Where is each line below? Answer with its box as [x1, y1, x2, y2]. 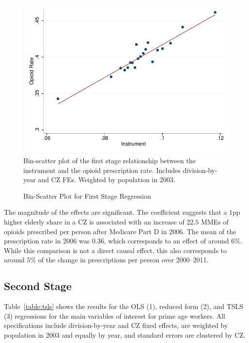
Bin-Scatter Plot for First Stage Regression [23, 190, 151, 201]
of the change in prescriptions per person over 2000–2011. [38, 255, 209, 265]
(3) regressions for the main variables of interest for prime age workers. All [4, 310, 225, 321]
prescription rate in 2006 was [4, 236, 90, 246]
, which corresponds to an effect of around [104, 236, 229, 246]
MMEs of [201, 216, 229, 226]
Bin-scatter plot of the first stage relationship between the [23, 155, 196, 165]
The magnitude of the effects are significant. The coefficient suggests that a [4, 207, 227, 217]
